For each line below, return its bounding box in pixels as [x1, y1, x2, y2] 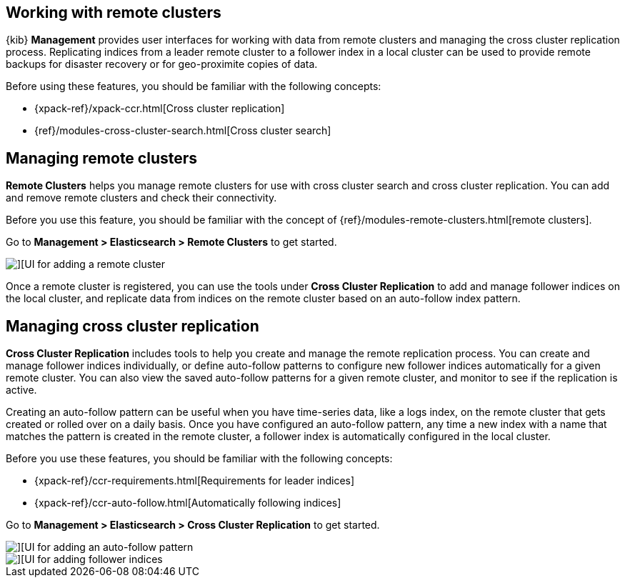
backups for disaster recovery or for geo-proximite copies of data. [6, 58, 318, 71]
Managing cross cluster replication [6, 317, 259, 335]
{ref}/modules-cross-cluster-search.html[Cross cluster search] [34, 124, 331, 137]
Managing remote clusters [6, 149, 198, 167]
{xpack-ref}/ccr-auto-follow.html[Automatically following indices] [34, 497, 341, 509]
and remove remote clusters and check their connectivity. [6, 191, 277, 204]
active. [6, 384, 37, 397]
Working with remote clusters [6, 4, 221, 21]
